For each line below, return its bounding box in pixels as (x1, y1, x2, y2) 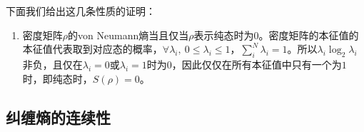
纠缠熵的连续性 (6, 106, 111, 128)
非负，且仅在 (22, 56, 83, 71)
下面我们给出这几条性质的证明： (6, 4, 156, 18)
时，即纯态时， (22, 71, 93, 86)
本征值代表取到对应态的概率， (22, 41, 163, 56)
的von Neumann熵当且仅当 (68, 27, 189, 42)
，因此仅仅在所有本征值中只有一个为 (171, 56, 342, 71)
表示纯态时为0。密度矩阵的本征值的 (193, 27, 359, 42)
